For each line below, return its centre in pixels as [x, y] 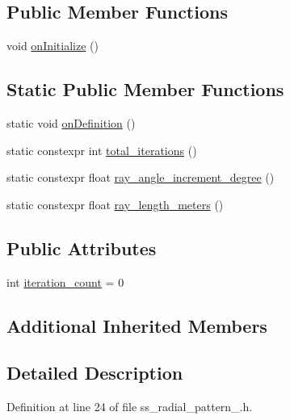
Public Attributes [82, 248]
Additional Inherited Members [137, 325]
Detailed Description [95, 373]
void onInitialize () [53, 46]
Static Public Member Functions [145, 89]
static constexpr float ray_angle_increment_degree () [141, 177]
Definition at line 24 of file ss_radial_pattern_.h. [130, 407]
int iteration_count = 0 [65, 281]
